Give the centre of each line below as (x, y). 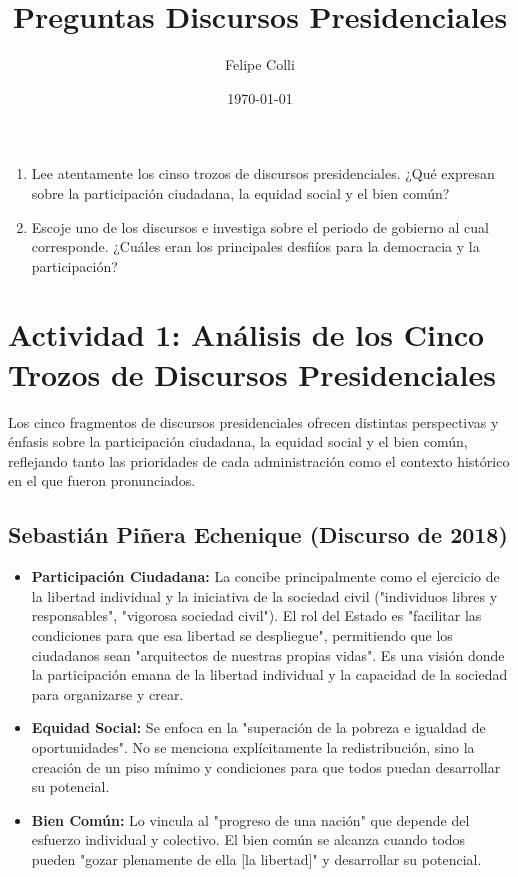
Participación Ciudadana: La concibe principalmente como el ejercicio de (265, 576)
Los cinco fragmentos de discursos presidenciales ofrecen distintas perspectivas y (253, 421)
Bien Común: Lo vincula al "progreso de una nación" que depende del (250, 819)
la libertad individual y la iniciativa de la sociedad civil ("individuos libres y (264, 595)
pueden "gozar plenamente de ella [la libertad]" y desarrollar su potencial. (256, 858)
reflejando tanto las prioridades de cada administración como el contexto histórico (259, 460)
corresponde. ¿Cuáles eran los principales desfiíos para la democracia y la (255, 246)
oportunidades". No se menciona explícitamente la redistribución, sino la (253, 746)
